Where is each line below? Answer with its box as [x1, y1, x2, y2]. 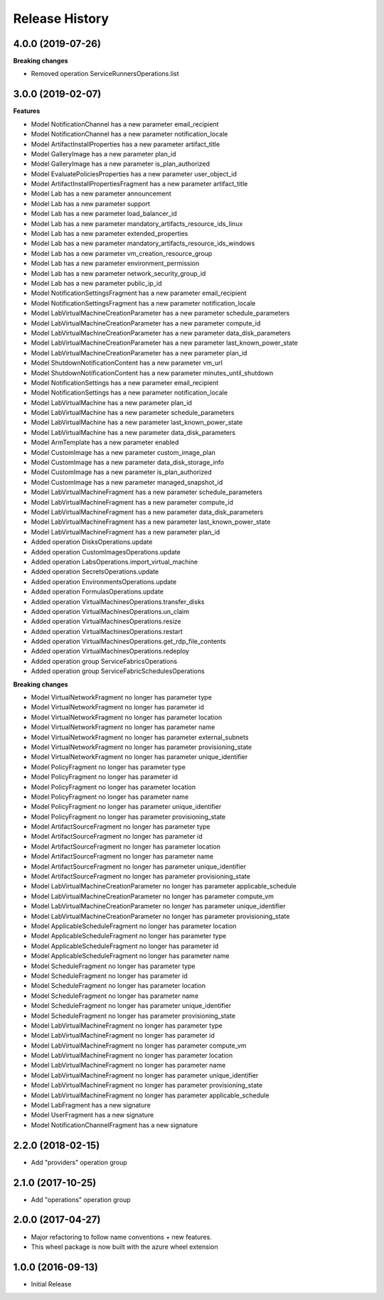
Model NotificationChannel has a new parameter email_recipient [31, 119, 219, 128]
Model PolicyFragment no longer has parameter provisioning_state [31, 812, 226, 821]
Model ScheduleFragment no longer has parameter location [31, 982, 206, 990]
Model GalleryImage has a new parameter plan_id [31, 149, 177, 158]
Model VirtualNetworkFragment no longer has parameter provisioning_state [31, 743, 252, 751]
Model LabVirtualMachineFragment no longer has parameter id [31, 1031, 215, 1040]
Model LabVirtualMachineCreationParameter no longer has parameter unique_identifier [31, 902, 286, 910]
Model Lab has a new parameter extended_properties [31, 230, 188, 238]
